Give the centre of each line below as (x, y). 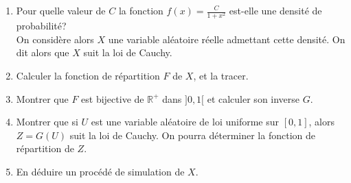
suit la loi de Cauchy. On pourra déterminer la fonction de (192, 135)
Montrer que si (47, 122)
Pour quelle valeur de (61, 10)
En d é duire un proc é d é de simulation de (100, 171)
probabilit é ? (41, 26)
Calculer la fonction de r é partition (88, 75)
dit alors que (43, 52)
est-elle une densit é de (275, 10)
